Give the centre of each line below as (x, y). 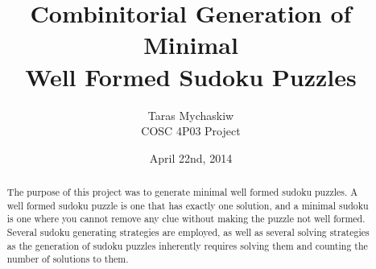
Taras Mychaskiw (191, 115)
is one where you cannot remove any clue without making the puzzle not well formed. (186, 219)
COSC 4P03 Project (191, 131)
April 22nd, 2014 (191, 157)
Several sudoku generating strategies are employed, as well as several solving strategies (188, 232)
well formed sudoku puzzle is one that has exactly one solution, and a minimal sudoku (188, 205)
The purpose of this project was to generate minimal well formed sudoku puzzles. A (182, 192)
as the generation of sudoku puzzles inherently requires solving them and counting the (187, 245)
